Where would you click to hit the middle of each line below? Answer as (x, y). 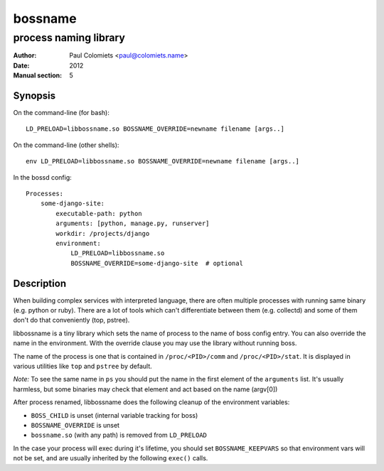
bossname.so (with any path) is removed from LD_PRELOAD (119, 435)
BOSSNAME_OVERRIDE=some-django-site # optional (157, 263)
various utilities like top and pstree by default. (82, 367)
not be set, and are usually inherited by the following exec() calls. (111, 458)
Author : (25, 55)
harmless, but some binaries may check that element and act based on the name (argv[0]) (145, 389)
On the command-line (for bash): (61, 113)
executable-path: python (99, 213)
